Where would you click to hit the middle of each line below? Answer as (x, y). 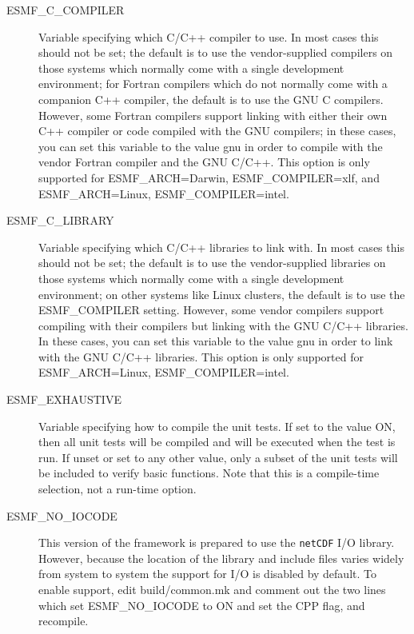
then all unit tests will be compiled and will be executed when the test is (217, 442)
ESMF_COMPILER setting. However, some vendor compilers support (211, 310)
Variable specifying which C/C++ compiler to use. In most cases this (209, 36)
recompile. (64, 621)
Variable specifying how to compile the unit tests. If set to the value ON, (217, 426)
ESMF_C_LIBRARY (60, 220)
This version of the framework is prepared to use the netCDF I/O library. (217, 542)
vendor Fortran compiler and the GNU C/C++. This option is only (204, 162)
